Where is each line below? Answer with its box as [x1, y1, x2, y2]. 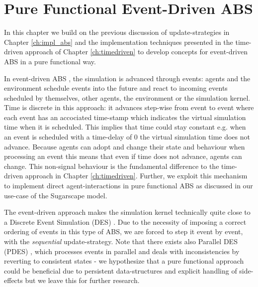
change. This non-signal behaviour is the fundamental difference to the [4, 160, 219, 171]
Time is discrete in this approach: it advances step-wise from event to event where [4, 102, 254, 113]
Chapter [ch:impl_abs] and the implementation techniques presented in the [4, 36, 233, 47]
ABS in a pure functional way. [4, 56, 96, 66]
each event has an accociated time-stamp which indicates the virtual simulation [4, 112, 246, 122]
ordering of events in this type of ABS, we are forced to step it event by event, [4, 226, 243, 237]
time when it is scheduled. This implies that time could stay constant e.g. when [4, 122, 246, 132]
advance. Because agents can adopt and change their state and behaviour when [4, 141, 245, 151]
